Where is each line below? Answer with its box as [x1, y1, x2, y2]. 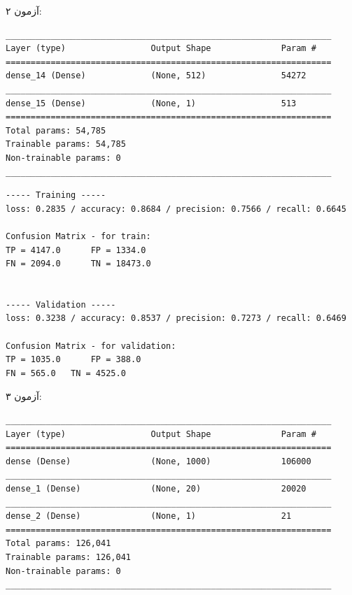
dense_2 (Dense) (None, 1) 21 [6, 511, 292, 522]
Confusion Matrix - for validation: [6, 340, 176, 351]
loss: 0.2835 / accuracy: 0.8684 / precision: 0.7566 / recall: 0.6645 [6, 203, 346, 214]
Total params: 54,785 [6, 125, 106, 136]
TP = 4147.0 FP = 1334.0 [6, 245, 146, 255]
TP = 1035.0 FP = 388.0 [6, 354, 141, 365]
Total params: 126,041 [6, 538, 111, 549]
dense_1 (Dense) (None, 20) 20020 [6, 484, 307, 494]
